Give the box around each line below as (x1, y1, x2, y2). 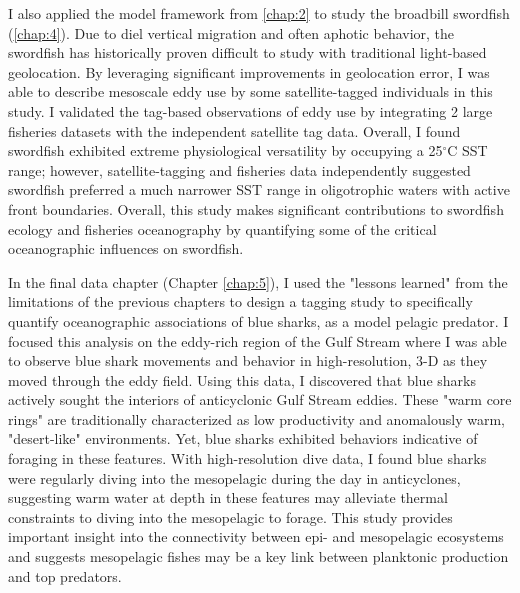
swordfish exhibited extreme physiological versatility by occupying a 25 (8, 140, 443, 161)
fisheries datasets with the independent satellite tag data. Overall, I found (8, 120, 461, 141)
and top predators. (8, 565, 122, 586)
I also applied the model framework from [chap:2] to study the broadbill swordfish (8, 3, 510, 23)
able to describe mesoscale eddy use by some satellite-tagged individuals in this (8, 81, 493, 102)
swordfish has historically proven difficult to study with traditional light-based (8, 42, 487, 63)
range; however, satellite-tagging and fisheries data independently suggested (8, 159, 471, 180)
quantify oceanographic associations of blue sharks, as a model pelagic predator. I (8, 310, 509, 331)
